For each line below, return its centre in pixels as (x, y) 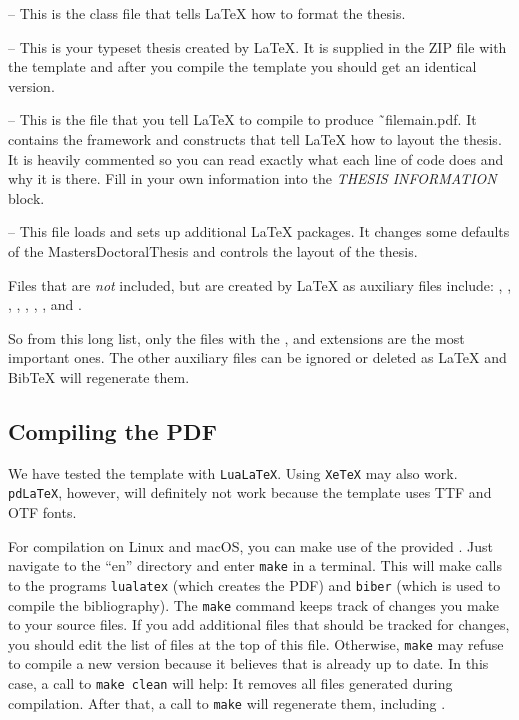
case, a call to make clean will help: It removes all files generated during (230, 683)
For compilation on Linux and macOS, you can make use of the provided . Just (251, 545)
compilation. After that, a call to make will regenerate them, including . (227, 702)
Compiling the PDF (112, 430)
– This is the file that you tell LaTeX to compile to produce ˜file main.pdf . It (242, 119)
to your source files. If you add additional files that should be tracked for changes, (259, 624)
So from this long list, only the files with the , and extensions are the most (236, 337)
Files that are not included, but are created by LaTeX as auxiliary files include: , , (260, 284)
